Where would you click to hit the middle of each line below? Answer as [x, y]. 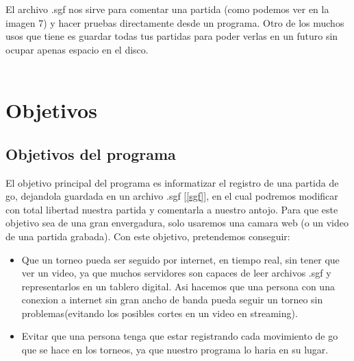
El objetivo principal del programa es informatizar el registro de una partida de [172, 182]
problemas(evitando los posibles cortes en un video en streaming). [160, 313]
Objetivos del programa [91, 153]
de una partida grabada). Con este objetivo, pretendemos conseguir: [148, 236]
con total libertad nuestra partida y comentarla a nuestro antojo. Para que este [172, 209]
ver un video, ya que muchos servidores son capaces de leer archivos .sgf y [176, 273]
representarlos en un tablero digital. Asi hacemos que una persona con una [178, 286]
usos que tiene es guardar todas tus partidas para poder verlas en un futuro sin [172, 36]
